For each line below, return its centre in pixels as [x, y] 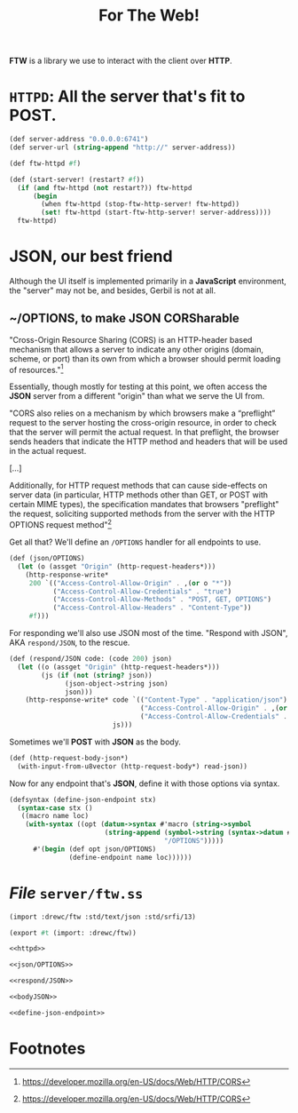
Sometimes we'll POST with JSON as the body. [95, 742]
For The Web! [149, 16]
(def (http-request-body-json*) [69, 758]
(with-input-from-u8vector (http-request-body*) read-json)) [133, 766]
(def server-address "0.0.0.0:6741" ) [79, 139]
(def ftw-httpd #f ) [45, 163]
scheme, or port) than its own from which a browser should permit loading [145, 358]
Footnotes [47, 1048]
